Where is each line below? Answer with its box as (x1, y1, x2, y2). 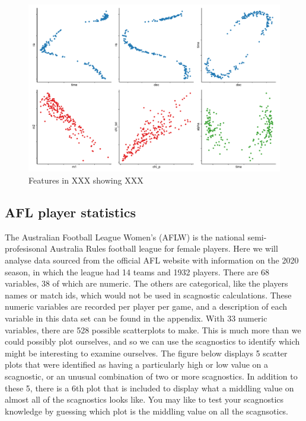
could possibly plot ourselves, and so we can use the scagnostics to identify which (5, 335, 300, 348)
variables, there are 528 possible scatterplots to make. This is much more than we (5, 323, 301, 336)
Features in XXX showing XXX (28, 173, 144, 186)
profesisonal (5, 242, 47, 255)
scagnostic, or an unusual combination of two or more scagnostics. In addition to (5, 369, 298, 382)
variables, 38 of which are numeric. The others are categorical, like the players (5, 277, 288, 290)
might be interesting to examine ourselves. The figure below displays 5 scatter (5, 346, 288, 359)
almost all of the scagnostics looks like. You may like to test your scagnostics (5, 393, 284, 406)
